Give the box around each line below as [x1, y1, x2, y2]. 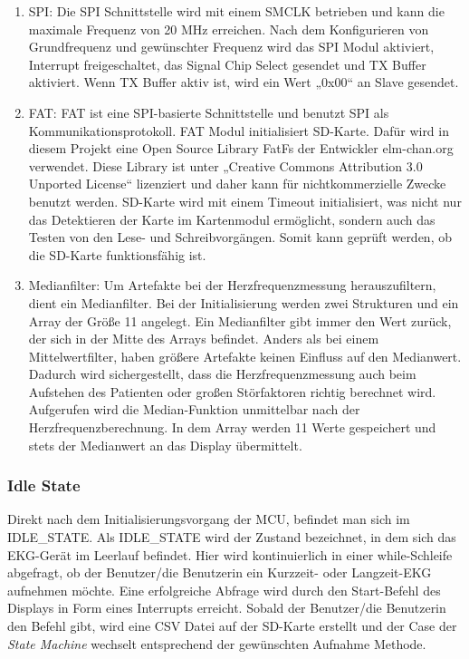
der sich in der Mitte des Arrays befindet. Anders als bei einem [28, 329, 379, 348]
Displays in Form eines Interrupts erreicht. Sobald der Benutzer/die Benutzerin [7, 598, 446, 617]
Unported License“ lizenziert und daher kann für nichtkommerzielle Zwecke [28, 174, 446, 193]
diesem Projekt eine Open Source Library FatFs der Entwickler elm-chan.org [28, 139, 454, 158]
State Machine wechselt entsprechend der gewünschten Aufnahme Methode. [7, 634, 426, 653]
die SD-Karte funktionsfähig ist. [28, 245, 206, 264]
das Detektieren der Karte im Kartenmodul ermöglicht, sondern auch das [28, 209, 435, 228]
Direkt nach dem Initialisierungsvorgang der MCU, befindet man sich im [7, 509, 410, 528]
